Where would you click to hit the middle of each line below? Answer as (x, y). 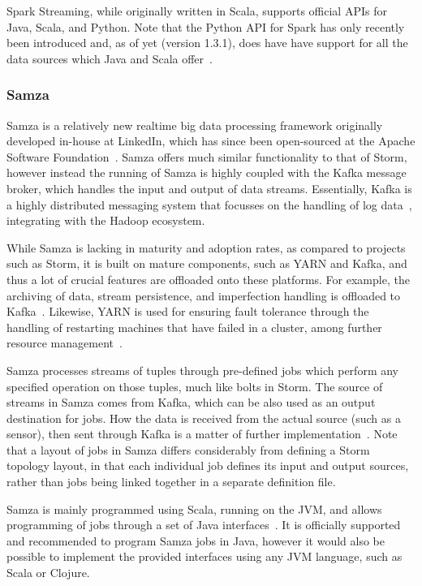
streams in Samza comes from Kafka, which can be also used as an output (191, 402)
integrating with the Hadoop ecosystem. (106, 220)
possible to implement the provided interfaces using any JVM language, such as (205, 556)
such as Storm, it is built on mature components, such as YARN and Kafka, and (207, 263)
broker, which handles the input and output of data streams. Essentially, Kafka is (209, 188)
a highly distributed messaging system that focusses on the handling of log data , (209, 204)
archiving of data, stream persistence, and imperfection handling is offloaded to (204, 295)
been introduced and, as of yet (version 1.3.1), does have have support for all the (207, 43)
